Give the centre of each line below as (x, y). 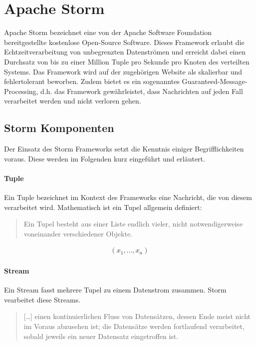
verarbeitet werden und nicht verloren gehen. (73, 101)
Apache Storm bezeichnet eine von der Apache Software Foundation (108, 32)
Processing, (21, 91)
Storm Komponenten (59, 128)
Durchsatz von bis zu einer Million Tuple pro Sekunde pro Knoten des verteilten (127, 61)
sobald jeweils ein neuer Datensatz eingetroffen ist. (101, 336)
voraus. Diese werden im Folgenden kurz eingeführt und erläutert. (105, 158)
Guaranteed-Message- (215, 81)
